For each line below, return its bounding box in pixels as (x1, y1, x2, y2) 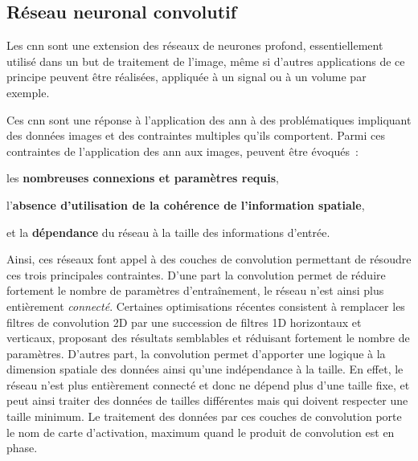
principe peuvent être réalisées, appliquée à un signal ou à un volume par (6, 68, 367, 85)
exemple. (6, 84, 50, 100)
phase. (6, 439, 38, 456)
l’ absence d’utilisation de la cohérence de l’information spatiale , (6, 196, 365, 213)
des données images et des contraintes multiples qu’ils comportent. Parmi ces (6, 127, 386, 144)
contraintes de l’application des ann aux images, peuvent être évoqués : (6, 142, 359, 159)
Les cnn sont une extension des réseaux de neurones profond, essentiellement (6, 37, 383, 54)
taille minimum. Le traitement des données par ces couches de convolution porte (6, 408, 402, 425)
